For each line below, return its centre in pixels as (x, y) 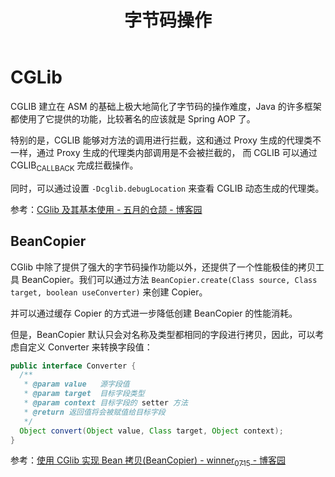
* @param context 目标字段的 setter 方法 (105, 403)
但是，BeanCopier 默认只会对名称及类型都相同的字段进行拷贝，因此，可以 (163, 334)
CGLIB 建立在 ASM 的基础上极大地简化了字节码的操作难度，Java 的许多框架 (166, 106)
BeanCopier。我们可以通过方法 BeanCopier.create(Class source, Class (169, 279)
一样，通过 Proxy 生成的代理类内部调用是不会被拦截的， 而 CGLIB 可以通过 (164, 152)
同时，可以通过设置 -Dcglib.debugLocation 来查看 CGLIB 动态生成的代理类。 (167, 188)
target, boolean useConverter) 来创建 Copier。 (109, 292)
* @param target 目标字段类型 (84, 394)
